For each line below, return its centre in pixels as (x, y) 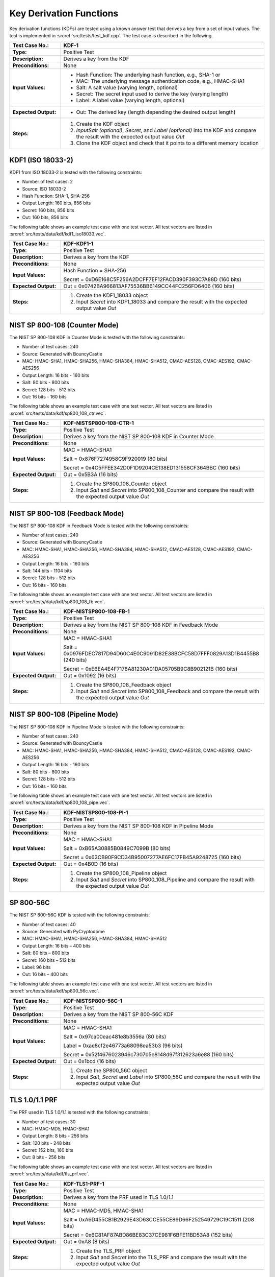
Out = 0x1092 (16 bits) (90, 675)
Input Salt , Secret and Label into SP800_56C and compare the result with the (168, 1077)
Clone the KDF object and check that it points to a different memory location (168, 143)
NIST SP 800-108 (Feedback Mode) (67, 513)
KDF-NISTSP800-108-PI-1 (96, 812)
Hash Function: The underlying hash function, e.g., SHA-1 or (148, 75)
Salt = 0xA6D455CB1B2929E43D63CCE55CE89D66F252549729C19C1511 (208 (159, 1219)
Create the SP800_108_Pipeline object (121, 873)
